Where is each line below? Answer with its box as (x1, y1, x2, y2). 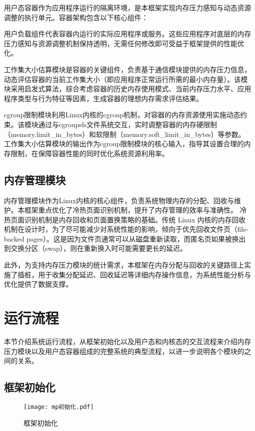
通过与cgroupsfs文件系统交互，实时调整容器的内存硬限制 (38, 119, 217, 129)
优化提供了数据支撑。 (4, 279, 73, 289)
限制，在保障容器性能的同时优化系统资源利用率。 (10, 148, 169, 158)
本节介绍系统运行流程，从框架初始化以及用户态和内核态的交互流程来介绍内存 (4, 336, 251, 346)
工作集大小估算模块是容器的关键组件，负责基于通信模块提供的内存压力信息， (4, 64, 251, 74)
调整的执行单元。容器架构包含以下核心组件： (4, 12, 148, 22)
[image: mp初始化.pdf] (24, 403, 94, 410)
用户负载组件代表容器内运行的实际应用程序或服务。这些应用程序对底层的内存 (4, 28, 251, 39)
